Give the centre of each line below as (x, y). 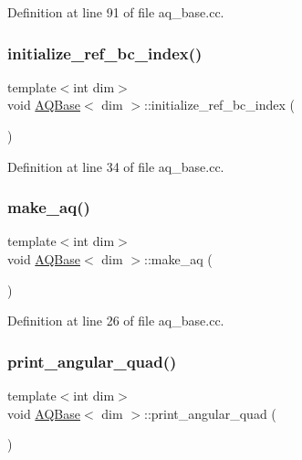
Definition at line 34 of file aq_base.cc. (116, 166)
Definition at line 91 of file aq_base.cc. (116, 12)
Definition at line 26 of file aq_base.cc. (116, 321)
